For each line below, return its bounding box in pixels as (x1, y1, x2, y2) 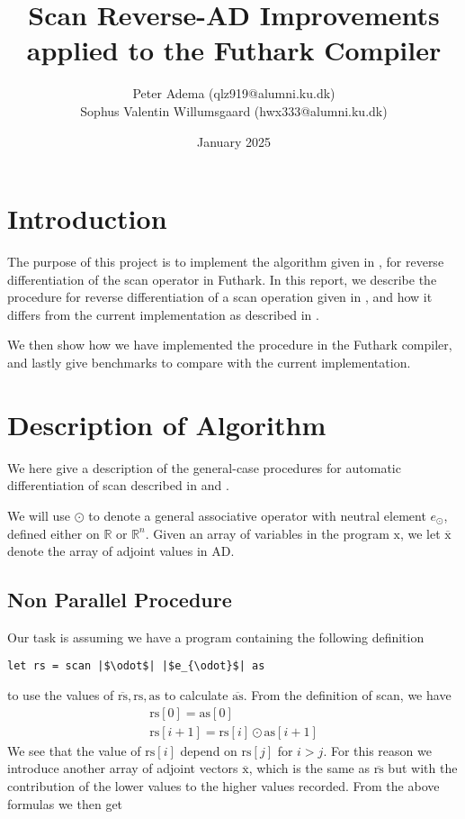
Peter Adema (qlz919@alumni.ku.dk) (132, 84, 335, 103)
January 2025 (197, 132, 271, 150)
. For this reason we (323, 741, 432, 760)
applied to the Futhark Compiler (26, 32, 442, 68)
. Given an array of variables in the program (145, 523, 389, 542)
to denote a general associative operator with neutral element (88, 505, 426, 524)
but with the (388, 759, 458, 778)
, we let (399, 523, 441, 542)
